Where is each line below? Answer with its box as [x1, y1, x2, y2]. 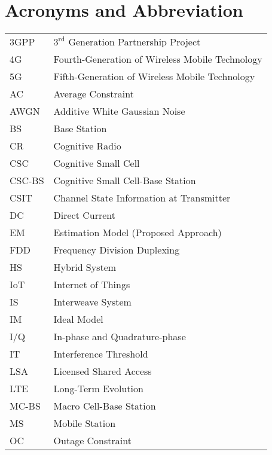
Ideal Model [53, 312, 103, 326]
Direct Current [53, 208, 116, 222]
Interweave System [53, 295, 132, 309]
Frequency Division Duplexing [53, 243, 180, 257]
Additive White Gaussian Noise [53, 104, 185, 118]
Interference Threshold [53, 347, 148, 361]
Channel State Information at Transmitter [53, 191, 231, 205]
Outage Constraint [53, 433, 132, 448]
